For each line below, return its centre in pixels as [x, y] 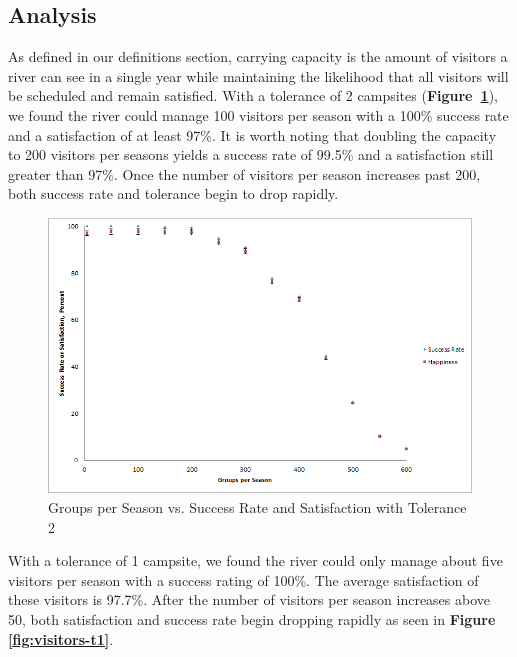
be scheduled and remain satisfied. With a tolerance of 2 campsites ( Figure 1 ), [253, 95]
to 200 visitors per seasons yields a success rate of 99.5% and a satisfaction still [251, 154]
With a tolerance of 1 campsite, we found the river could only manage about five [255, 560]
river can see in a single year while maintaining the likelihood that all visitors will [258, 75]
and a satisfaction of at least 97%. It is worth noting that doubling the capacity [252, 134]
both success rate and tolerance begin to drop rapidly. [173, 193]
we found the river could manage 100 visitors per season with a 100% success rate [258, 114]
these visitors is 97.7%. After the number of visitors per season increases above [249, 599]
